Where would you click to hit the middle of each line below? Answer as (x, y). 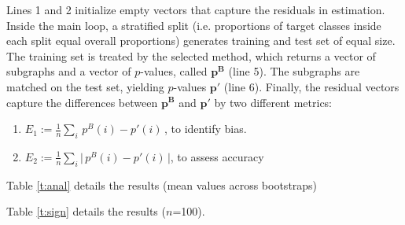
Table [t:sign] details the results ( (86, 211)
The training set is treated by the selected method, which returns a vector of (191, 55)
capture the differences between (82, 102)
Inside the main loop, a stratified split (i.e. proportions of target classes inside (194, 25)
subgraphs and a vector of (69, 71)
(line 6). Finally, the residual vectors (311, 86)
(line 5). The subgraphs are (294, 71)
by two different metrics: (273, 102)
